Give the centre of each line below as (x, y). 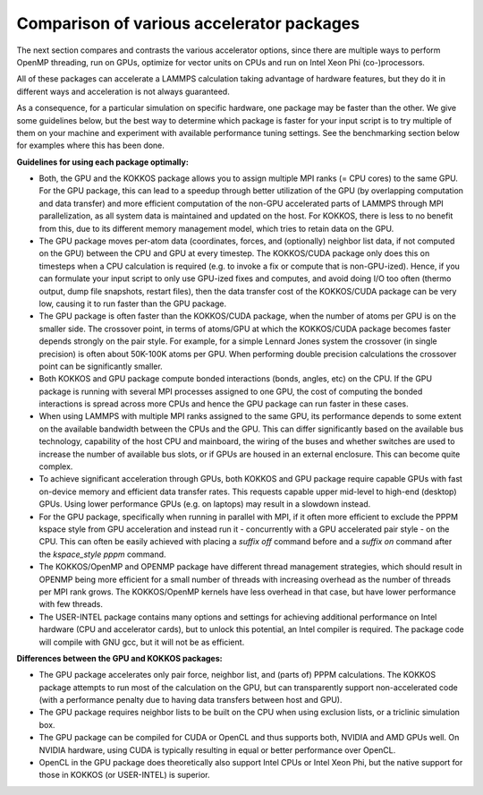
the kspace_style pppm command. (102, 554)
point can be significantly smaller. (101, 366)
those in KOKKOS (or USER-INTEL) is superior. (124, 775)
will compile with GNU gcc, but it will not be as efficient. (142, 642)
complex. (56, 466)
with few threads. (71, 604)
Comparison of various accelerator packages (188, 23)
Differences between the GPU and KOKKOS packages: (119, 658)
